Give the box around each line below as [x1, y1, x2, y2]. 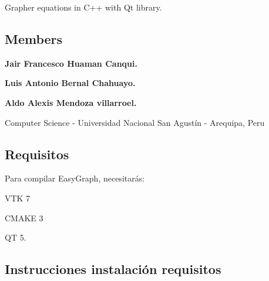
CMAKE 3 [5, 211, 43, 224]
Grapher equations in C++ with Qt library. [5, 1, 162, 13]
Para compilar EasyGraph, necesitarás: [5, 172, 145, 184]
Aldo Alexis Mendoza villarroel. [5, 96, 137, 108]
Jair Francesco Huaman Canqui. [5, 57, 137, 69]
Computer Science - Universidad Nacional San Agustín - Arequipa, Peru [5, 116, 265, 128]
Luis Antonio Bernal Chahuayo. [5, 77, 136, 89]
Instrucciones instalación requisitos [5, 260, 221, 278]
